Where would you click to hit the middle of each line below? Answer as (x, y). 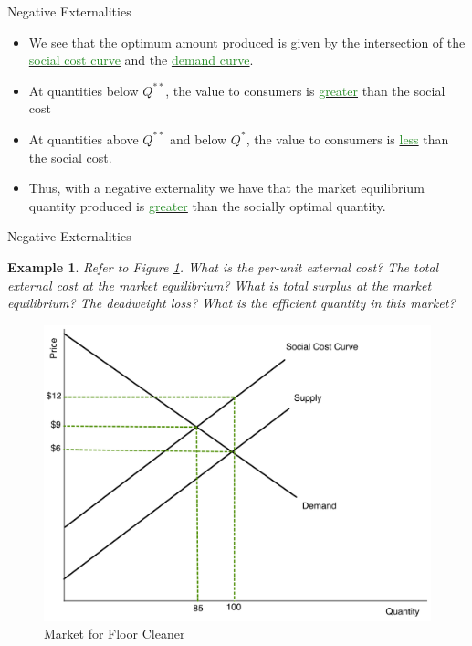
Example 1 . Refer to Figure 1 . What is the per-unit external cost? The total (223, 266)
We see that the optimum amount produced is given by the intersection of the (247, 42)
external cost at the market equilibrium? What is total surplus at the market (220, 285)
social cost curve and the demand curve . (141, 60)
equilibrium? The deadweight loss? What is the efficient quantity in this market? (231, 303)
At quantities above (84, 138)
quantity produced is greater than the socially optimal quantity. (207, 205)
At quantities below (84, 90)
